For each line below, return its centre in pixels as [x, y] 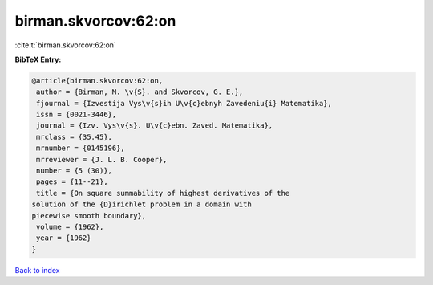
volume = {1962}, [70, 227]
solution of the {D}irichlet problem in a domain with [142, 204]
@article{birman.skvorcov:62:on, [97, 81]
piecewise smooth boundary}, [89, 216]
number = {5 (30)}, [74, 171]
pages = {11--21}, [72, 182]
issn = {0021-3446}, [77, 115]
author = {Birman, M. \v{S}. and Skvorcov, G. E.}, [140, 92]
